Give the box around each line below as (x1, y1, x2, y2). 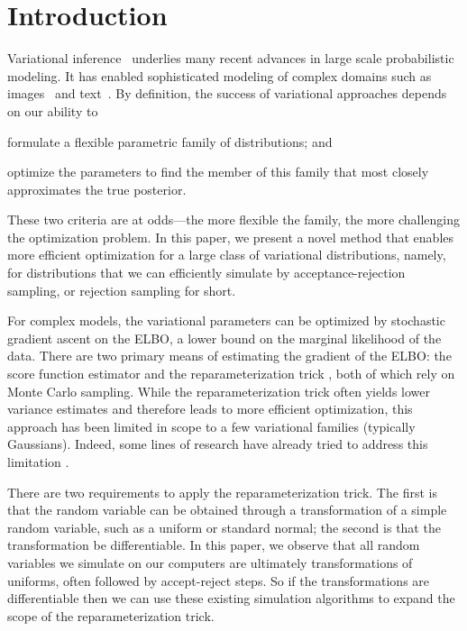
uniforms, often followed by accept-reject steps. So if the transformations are (7, 571, 430, 590)
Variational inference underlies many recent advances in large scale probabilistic (7, 49, 454, 68)
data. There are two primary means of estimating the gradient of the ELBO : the (7, 346, 452, 365)
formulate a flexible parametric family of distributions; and (7, 132, 333, 151)
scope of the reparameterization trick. (7, 606, 215, 625)
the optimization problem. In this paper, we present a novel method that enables (7, 227, 454, 246)
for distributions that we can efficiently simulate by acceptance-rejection (7, 263, 406, 282)
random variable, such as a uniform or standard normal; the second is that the (7, 517, 441, 536)
